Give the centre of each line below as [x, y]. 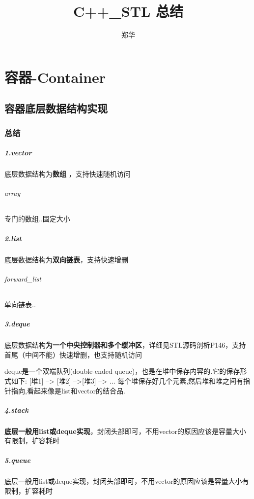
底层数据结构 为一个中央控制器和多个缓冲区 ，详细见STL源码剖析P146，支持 [125, 345]
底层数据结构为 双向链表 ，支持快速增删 [66, 259]
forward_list [23, 278]
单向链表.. [20, 304]
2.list [13, 238]
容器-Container [55, 77]
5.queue [17, 460]
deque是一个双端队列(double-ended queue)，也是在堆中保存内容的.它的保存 [122, 371]
